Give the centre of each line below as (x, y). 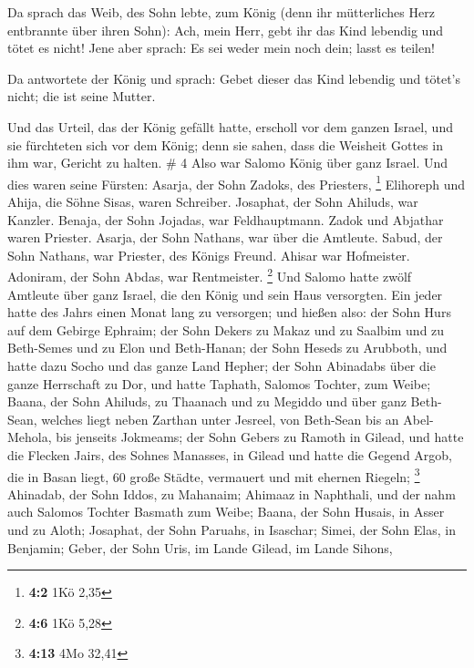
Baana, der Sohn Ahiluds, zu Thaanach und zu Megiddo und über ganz (207, 401)
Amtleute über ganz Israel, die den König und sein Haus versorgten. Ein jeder (225, 294)
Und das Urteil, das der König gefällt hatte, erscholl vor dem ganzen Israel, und (230, 126)
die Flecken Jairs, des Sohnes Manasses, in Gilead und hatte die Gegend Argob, (230, 454)
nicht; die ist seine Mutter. (82, 96)
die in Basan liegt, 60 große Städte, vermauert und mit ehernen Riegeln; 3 (214, 475)
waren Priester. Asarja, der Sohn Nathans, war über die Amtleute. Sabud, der (225, 237)
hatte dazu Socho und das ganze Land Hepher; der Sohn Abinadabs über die (222, 365)
